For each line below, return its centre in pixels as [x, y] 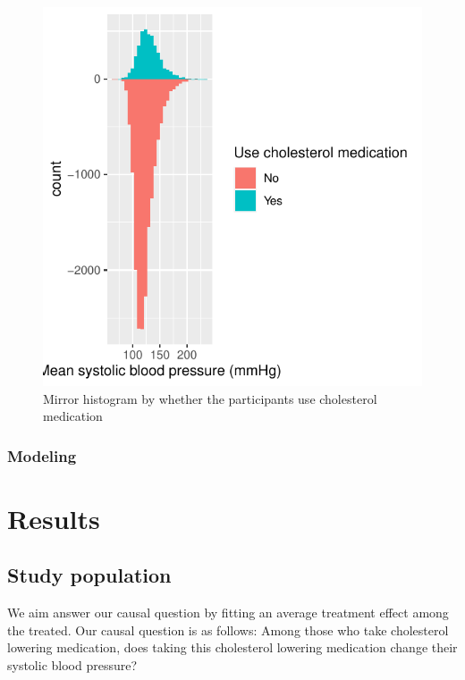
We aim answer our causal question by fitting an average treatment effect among [228, 613]
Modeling [42, 455]
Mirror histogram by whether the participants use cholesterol [210, 398]
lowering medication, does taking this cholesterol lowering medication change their [232, 647]
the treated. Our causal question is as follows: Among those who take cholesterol [228, 630]
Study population [89, 575]
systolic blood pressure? [72, 664]
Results [54, 518]
